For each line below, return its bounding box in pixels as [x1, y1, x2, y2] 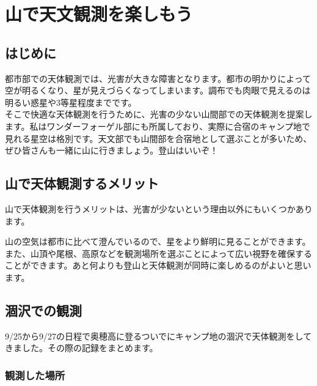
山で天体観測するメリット [5, 174, 159, 193]
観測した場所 [5, 367, 65, 382]
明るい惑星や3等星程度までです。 [5, 95, 137, 108]
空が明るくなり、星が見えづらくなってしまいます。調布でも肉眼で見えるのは [5, 84, 311, 97]
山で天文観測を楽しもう [5, 1, 193, 26]
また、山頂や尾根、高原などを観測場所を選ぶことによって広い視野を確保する [5, 247, 312, 259]
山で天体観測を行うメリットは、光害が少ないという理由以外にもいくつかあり [5, 202, 313, 215]
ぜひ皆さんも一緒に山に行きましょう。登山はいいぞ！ [5, 144, 219, 157]
